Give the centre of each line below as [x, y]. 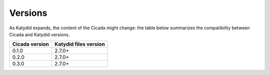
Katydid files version [79, 44]
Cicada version [31, 44]
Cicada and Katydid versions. [39, 34]
